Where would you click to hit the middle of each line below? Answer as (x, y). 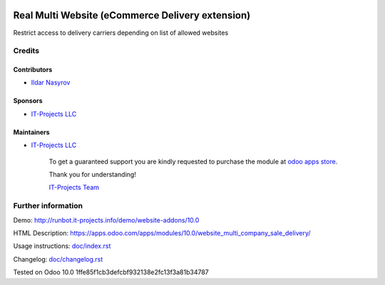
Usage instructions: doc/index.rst (62, 246)
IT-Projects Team (74, 188)
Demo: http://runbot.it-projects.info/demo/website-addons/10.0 (106, 220)
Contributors (33, 70)
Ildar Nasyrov (51, 82)
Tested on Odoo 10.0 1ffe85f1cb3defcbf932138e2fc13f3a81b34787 (111, 272)
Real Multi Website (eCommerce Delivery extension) (132, 15)
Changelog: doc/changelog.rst (58, 259)
